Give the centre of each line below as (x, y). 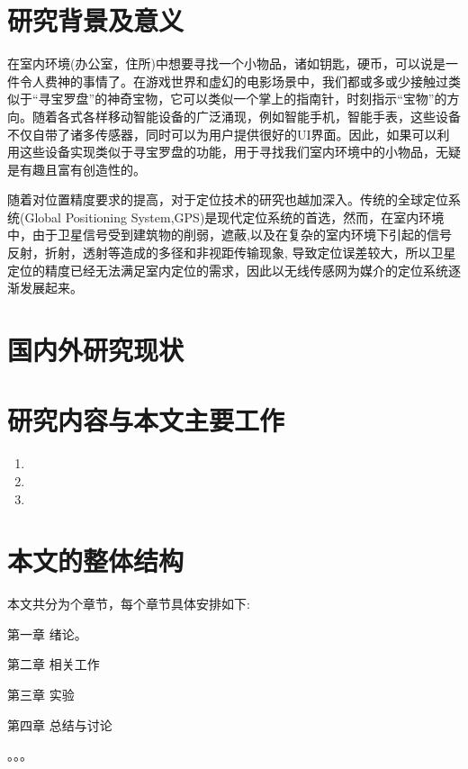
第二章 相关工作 (54, 664)
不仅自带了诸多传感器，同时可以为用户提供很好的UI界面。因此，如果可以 (222, 134)
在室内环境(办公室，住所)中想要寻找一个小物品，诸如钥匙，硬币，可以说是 (226, 63)
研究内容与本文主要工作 (146, 420)
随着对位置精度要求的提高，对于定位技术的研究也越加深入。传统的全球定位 (228, 199)
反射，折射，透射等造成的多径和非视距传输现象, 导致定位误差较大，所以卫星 (232, 253)
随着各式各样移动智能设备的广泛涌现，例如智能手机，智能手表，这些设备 (246, 116)
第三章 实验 (41, 695)
